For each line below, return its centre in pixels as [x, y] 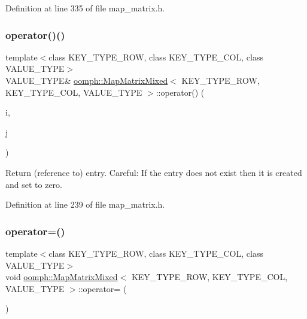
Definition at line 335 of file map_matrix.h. [85, 8]
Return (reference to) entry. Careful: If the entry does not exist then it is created [154, 172]
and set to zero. [34, 184]
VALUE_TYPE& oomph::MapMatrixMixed [87, 80]
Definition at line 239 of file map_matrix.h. [85, 204]
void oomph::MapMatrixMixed [62, 277]
